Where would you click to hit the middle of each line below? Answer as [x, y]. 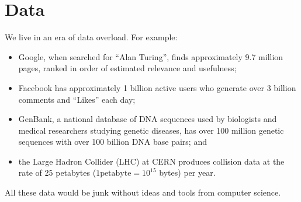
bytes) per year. [187, 173]
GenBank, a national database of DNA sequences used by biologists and [148, 119]
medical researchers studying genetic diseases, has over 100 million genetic [151, 130]
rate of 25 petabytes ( [57, 173]
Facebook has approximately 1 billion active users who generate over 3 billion [157, 87]
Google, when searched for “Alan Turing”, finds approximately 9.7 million [151, 56]
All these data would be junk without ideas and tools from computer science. [143, 192]
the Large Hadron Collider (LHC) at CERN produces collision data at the [151, 161]
